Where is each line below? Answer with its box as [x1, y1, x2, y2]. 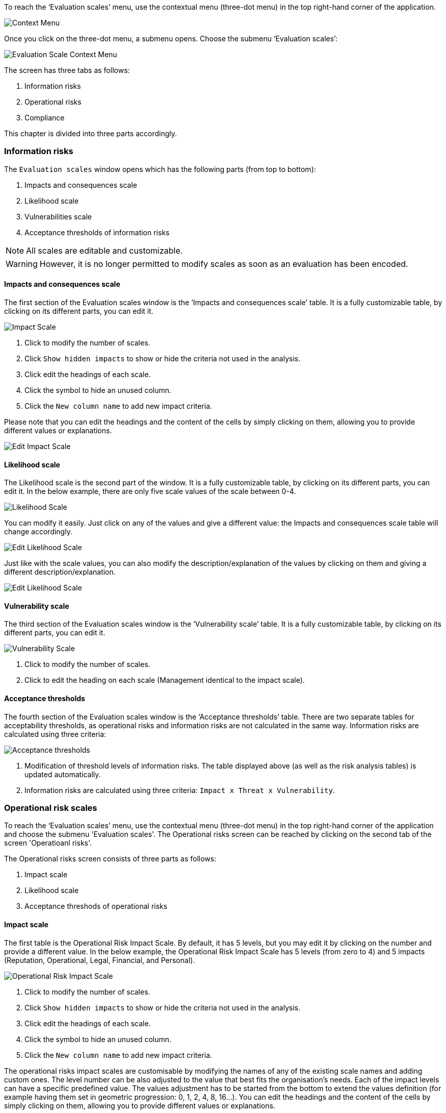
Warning [6, 258, 38, 269]
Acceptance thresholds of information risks [24, 228, 170, 237]
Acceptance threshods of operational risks [24, 902, 168, 911]
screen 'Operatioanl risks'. [4, 838, 92, 848]
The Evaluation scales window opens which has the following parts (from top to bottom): [4, 164, 316, 174]
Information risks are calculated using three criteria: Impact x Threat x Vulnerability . [24, 785, 335, 795]
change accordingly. [4, 527, 72, 536]
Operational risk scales [4, 803, 97, 813]
